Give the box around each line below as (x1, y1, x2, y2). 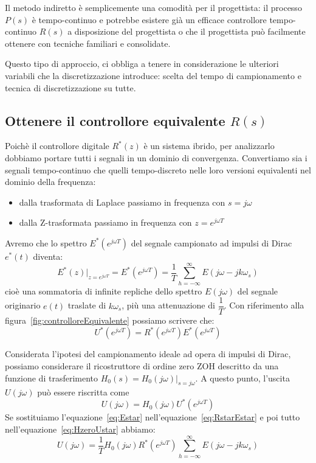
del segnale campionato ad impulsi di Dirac (131, 236, 292, 249)
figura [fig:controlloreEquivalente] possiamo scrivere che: (5, 314, 215, 327)
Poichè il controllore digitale (5, 139, 109, 152)
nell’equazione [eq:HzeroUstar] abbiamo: (5, 423, 156, 436)
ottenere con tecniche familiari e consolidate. (5, 37, 171, 49)
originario (5, 299, 41, 312)
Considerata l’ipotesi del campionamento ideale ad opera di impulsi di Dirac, (5, 347, 291, 360)
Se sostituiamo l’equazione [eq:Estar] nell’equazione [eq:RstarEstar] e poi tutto (5, 411, 300, 423)
